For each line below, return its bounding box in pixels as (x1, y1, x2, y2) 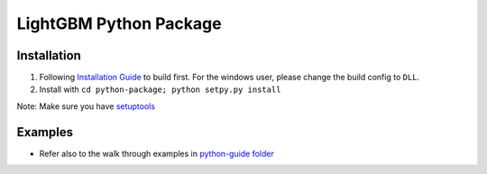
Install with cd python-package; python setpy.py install (39, 84, 281, 95)
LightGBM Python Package (16, 14, 222, 33)
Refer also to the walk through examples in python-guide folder (39, 148, 275, 159)
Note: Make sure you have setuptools (16, 100, 156, 112)
